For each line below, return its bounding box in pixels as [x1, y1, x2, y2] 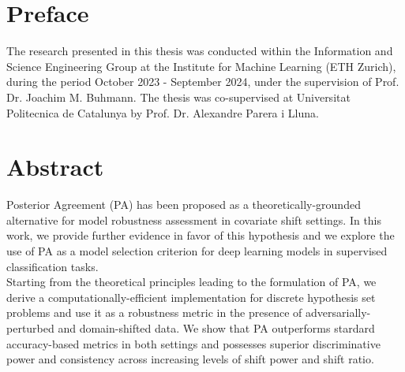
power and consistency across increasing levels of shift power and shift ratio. [6, 351, 374, 367]
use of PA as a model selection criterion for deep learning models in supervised [6, 243, 388, 259]
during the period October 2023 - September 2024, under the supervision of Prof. [6, 73, 399, 90]
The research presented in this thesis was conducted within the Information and [6, 43, 393, 59]
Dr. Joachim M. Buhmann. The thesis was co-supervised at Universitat [6, 88, 351, 105]
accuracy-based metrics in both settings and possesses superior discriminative [6, 335, 381, 352]
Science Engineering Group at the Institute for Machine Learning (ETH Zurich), [6, 58, 396, 74]
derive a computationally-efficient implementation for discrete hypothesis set [6, 288, 376, 305]
